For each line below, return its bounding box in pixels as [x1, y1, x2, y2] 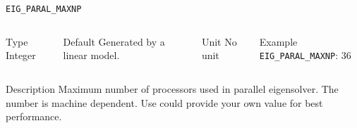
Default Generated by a [63, 34, 165, 49]
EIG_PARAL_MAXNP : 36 [259, 48, 351, 63]
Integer [6, 48, 36, 63]
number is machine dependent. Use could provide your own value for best [6, 95, 323, 110]
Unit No [201, 34, 237, 49]
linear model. [63, 48, 120, 63]
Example [259, 34, 298, 49]
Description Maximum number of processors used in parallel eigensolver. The [6, 81, 339, 96]
